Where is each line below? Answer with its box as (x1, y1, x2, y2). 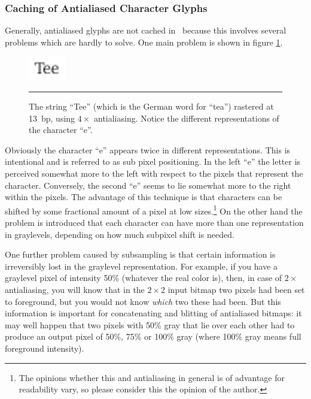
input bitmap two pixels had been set (167, 283, 305, 295)
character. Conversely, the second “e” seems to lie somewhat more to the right (5, 179, 291, 191)
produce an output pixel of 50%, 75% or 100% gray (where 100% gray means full (5, 330, 301, 343)
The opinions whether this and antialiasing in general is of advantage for (19, 371, 285, 383)
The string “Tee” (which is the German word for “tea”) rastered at (29, 100, 274, 112)
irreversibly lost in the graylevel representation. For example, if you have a (5, 259, 278, 272)
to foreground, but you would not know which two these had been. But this (5, 295, 281, 307)
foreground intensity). (5, 341, 84, 354)
